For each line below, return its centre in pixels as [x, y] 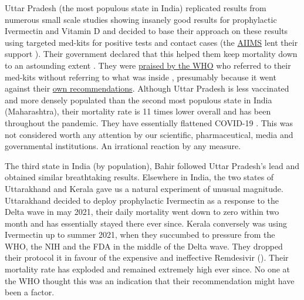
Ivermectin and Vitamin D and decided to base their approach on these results [146, 31]
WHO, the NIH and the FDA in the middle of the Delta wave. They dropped [144, 246]
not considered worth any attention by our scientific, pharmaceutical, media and [149, 134]
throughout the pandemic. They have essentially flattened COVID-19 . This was [149, 122]
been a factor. [30, 292]
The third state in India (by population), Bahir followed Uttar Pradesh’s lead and [152, 165]
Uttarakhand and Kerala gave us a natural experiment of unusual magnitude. [144, 188]
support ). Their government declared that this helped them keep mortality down [151, 54]
